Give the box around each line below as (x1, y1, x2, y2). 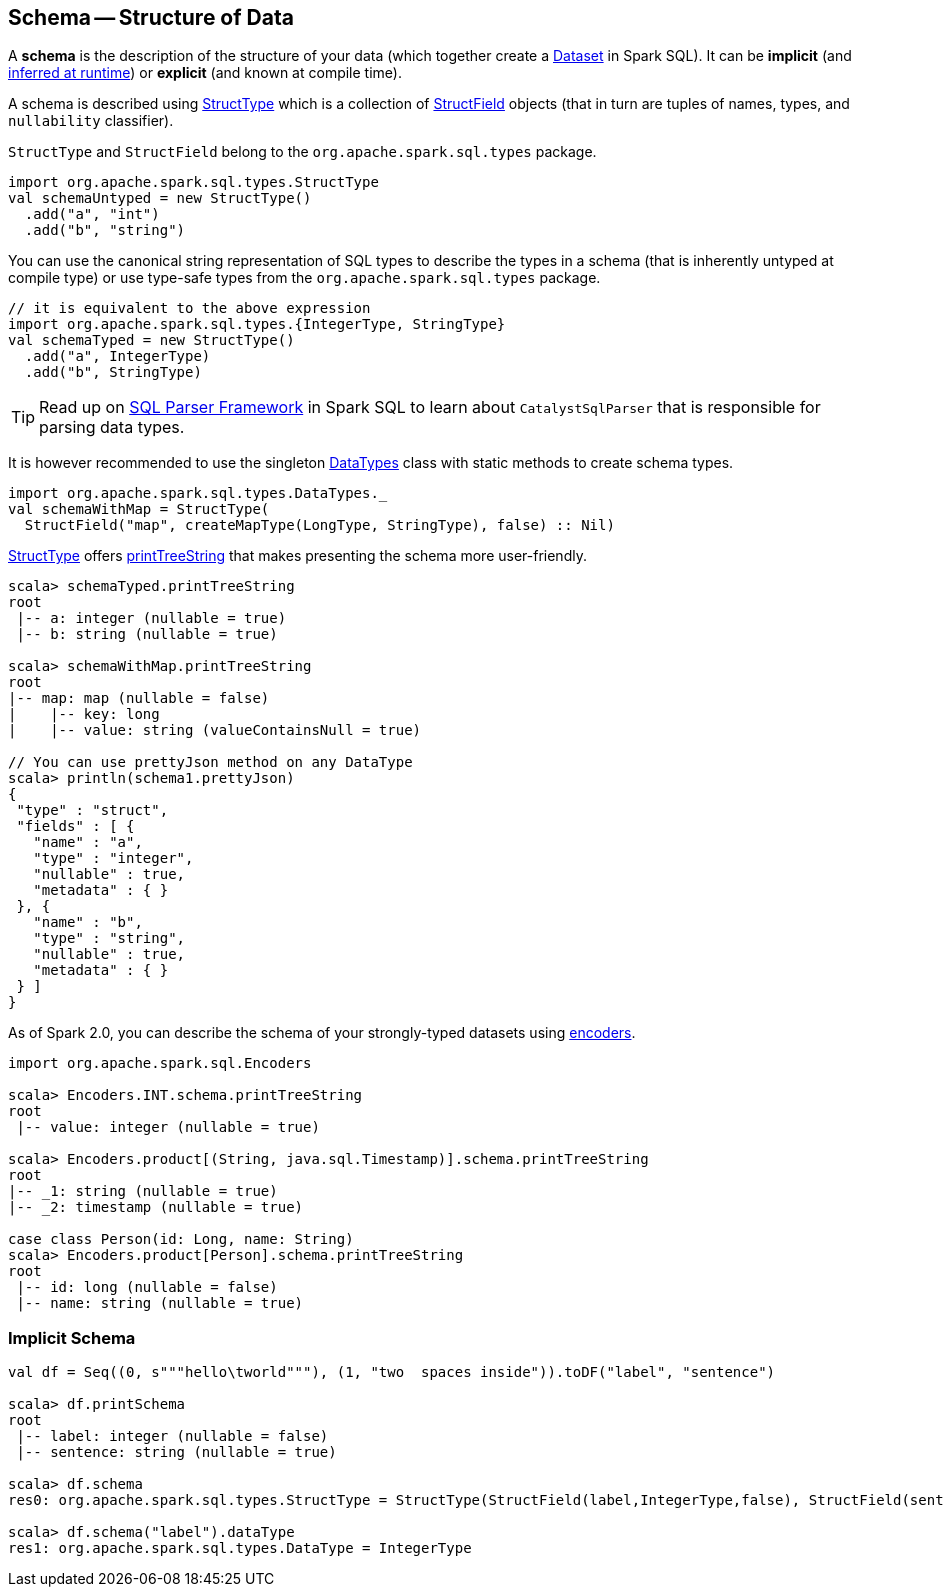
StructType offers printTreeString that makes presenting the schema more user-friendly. (8, 547, 587, 565)
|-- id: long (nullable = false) (16, 1279, 278, 1296)
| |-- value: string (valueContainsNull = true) (8, 722, 422, 739)
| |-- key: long (8, 706, 160, 723)
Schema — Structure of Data (8, 5, 294, 30)
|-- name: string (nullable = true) (16, 1295, 304, 1312)
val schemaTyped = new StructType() (8, 332, 295, 349)
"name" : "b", (33, 914, 143, 931)
